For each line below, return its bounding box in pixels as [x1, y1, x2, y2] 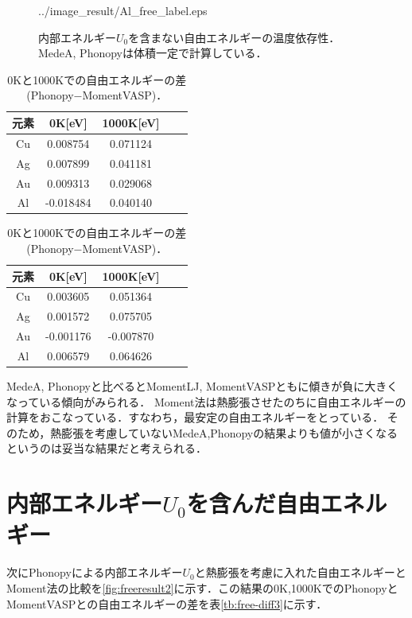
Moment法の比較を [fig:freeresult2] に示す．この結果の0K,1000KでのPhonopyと [6, 579, 398, 596]
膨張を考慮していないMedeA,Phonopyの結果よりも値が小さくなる [61, 424, 398, 441]
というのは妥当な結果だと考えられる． [6, 440, 207, 457]
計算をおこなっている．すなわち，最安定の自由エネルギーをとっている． [6, 409, 384, 426]
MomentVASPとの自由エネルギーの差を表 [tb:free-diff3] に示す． [6, 595, 328, 612]
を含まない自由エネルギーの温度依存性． [128, 29, 340, 45]
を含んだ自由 [186, 487, 321, 519]
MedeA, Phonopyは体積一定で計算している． [38, 45, 267, 61]
